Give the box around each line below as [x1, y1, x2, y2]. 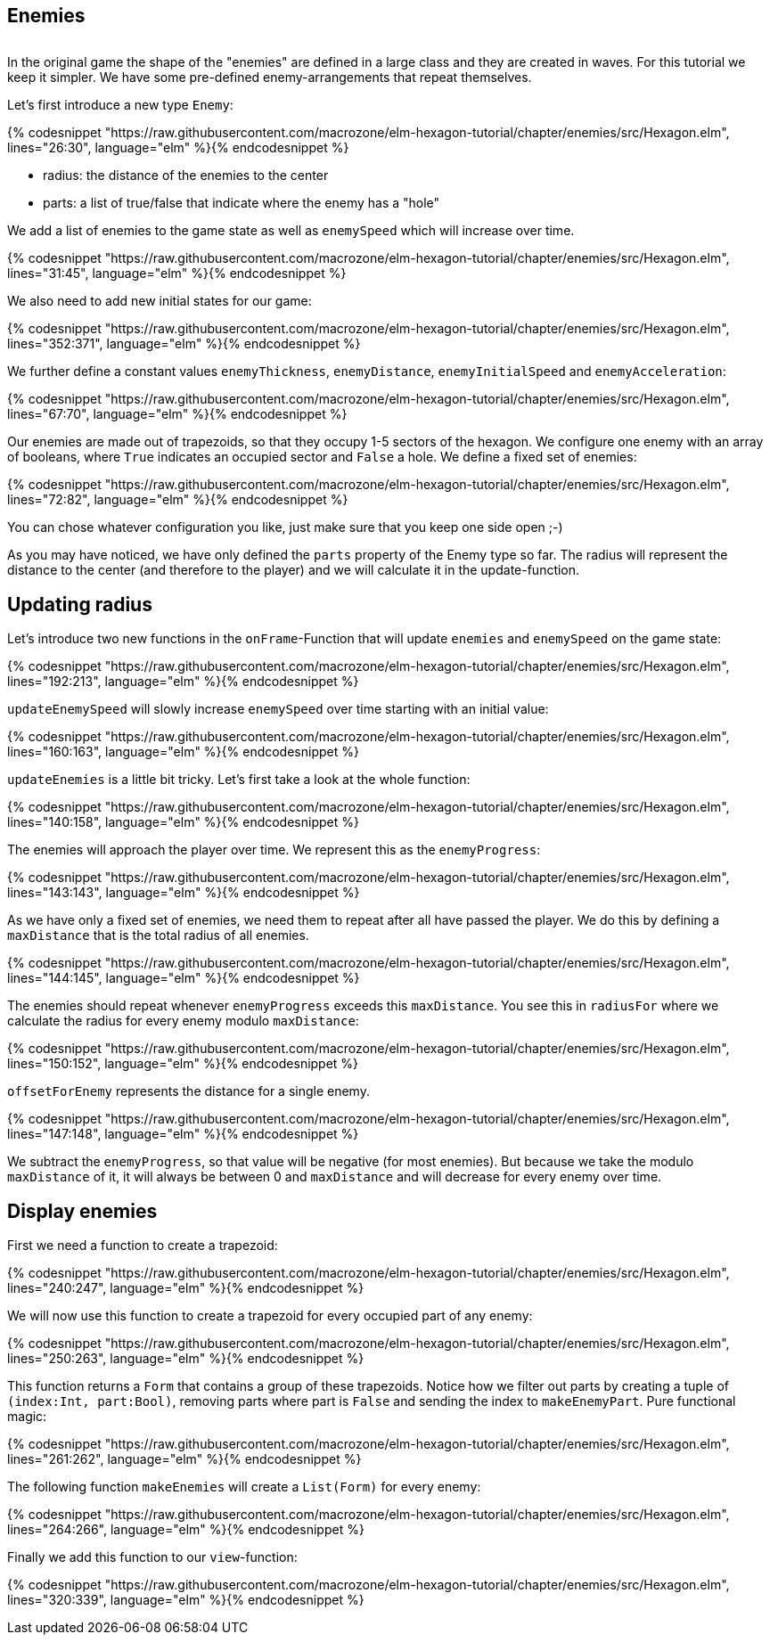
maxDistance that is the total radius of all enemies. [7, 927, 309, 944]
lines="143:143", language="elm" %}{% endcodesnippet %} [7, 885, 360, 901]
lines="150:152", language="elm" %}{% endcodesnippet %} [7, 1056, 359, 1072]
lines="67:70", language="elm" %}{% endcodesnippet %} [7, 406, 348, 422]
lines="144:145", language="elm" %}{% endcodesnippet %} [7, 970, 360, 986]
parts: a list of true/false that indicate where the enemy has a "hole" [43, 195, 440, 211]
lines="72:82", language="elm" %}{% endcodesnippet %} [7, 492, 348, 508]
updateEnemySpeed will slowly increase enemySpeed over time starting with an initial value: [7, 701, 549, 717]
